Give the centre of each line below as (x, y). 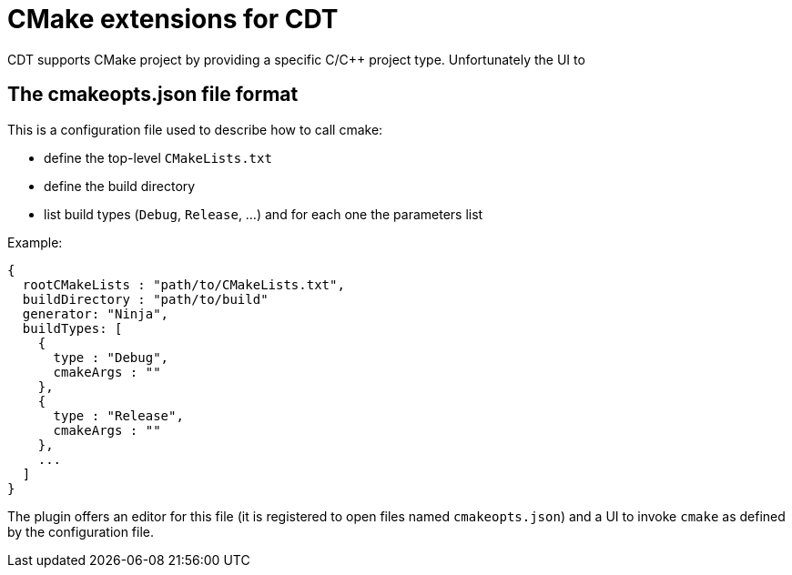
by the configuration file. (81, 531)
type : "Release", (118, 415)
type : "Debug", (111, 357)
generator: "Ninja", (96, 313)
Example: (35, 242)
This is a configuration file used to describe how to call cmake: (195, 129)
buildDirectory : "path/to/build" (145, 299)
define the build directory (120, 186)
